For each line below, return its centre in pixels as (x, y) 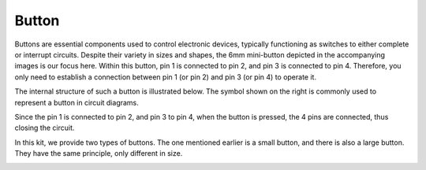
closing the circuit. (45, 128)
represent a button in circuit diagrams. (77, 102)
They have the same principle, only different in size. (99, 153)
